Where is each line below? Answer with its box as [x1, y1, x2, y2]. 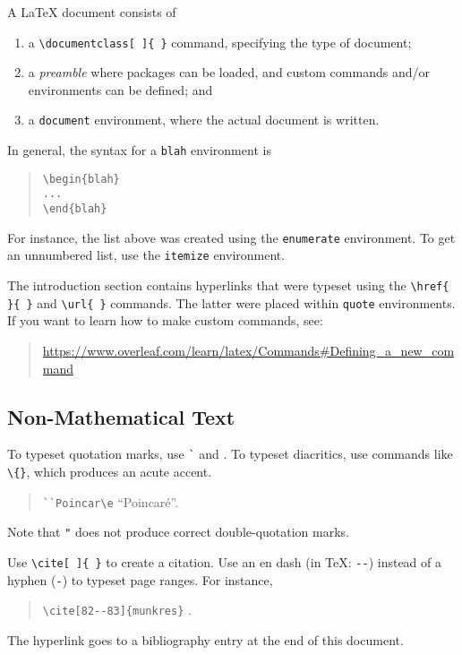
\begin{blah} [42, 172, 120, 185]
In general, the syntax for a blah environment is [7, 141, 271, 159]
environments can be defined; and [28, 80, 213, 99]
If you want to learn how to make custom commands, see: [7, 311, 323, 330]
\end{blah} [42, 203, 107, 216]
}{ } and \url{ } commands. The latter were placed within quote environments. [7, 293, 456, 312]
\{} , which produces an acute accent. [7, 461, 212, 480]
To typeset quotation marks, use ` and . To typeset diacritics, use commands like [7, 444, 453, 463]
